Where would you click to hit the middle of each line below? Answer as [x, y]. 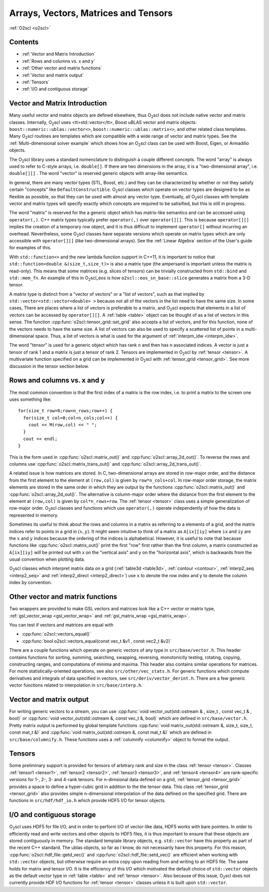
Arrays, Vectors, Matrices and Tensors [91, 13]
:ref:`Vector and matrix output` [53, 75]
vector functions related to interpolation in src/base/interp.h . [76, 685]
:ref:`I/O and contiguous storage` [55, 89]
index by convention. [31, 583]
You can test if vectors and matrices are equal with [61, 625]
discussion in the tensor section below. [49, 366]
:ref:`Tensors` [36, 82]
